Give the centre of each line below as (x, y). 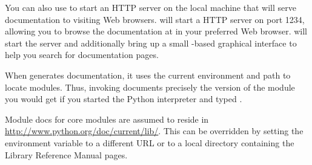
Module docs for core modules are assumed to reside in (107, 119)
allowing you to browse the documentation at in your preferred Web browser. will (156, 31)
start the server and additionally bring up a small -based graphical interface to (151, 43)
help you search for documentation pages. (82, 55)
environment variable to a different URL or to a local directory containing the (150, 142)
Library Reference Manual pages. (66, 154)
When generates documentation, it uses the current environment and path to (148, 75)
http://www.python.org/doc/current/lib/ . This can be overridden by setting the (154, 131)
